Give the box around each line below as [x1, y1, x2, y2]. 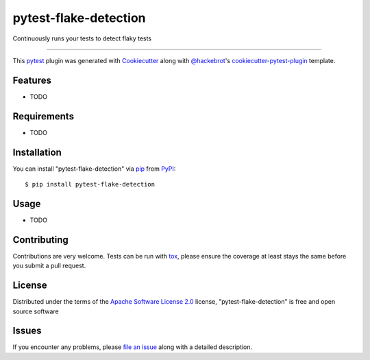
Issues [12, 325, 42, 337]
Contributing [12, 234, 69, 245]
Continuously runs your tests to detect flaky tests [12, 34, 152, 43]
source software [12, 307, 59, 315]
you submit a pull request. [12, 261, 86, 270]
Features [12, 74, 51, 86]
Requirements [12, 110, 75, 122]
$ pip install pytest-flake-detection [25, 180, 156, 189]
